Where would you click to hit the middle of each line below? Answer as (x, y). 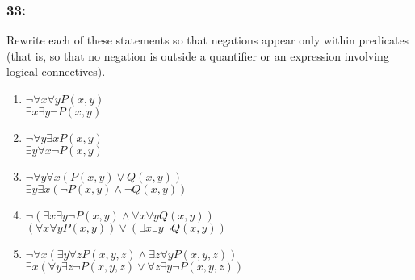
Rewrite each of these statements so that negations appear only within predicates (208, 40)
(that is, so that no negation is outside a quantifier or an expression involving (198, 55)
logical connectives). (56, 71)
